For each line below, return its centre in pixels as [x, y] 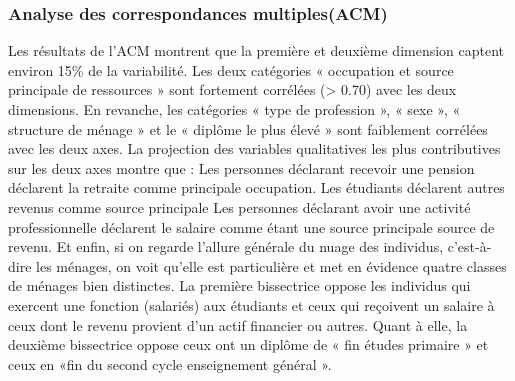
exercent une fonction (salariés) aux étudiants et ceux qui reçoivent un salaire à [251, 304]
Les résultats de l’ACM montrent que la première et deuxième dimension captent [256, 50]
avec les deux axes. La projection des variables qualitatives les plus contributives [254, 148]
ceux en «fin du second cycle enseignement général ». [170, 363]
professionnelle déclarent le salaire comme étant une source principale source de [251, 226]
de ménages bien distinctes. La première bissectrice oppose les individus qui [239, 285]
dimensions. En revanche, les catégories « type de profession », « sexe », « [234, 109]
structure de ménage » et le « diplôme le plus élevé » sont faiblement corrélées [248, 128]
